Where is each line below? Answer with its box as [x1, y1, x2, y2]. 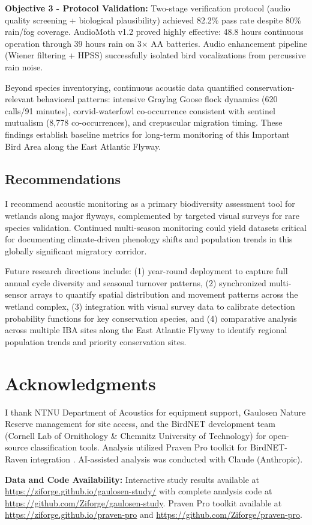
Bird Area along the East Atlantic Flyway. [5, 140, 161, 152]
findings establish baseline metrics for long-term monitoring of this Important [5, 127, 290, 140]
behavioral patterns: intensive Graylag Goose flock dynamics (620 [36, 93, 278, 105]
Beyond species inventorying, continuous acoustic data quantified [5, 81, 244, 93]
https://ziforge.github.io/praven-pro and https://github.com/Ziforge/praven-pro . [5, 508, 302, 521]
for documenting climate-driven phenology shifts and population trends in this [5, 233, 293, 245]
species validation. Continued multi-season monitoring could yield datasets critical [5, 221, 307, 233]
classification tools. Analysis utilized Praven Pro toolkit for [30, 441, 248, 453]
